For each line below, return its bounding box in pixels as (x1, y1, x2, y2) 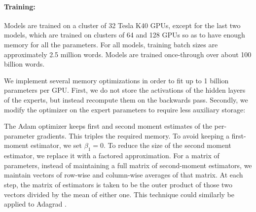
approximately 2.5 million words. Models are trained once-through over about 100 (4, 49, 252, 59)
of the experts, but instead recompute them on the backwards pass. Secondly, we (4, 94, 248, 105)
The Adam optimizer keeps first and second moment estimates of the (4, 121, 212, 131)
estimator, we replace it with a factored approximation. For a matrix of (4, 150, 219, 161)
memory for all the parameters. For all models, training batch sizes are (4, 39, 218, 49)
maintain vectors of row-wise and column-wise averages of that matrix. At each (4, 170, 243, 180)
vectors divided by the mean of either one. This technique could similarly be (4, 189, 235, 199)
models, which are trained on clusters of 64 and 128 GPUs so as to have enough (4, 30, 245, 40)
